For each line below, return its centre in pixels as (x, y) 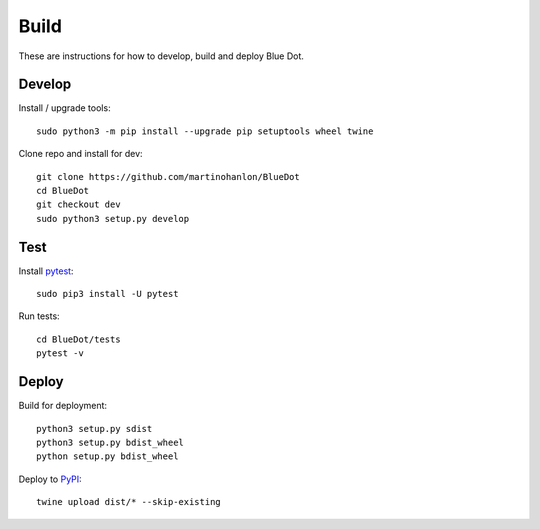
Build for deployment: (63, 406)
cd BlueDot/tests (78, 339)
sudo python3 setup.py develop (113, 218)
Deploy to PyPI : (50, 479)
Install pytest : (46, 271)
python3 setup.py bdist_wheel (110, 442)
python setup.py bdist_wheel (107, 456)
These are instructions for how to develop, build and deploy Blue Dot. (161, 56)
